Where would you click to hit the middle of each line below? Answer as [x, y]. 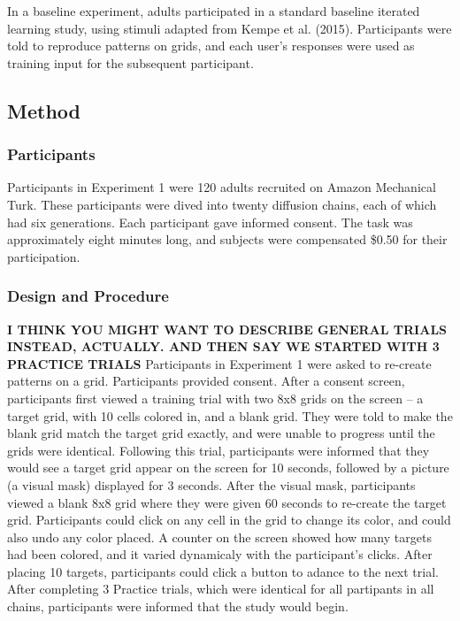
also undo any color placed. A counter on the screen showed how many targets [219, 537]
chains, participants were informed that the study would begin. [178, 606]
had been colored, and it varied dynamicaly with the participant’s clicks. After [220, 554]
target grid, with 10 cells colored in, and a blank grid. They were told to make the [230, 415]
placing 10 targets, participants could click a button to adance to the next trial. [223, 571]
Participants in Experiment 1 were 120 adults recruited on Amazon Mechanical [222, 187]
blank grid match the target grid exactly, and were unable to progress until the [221, 433]
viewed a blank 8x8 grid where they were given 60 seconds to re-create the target [227, 502]
